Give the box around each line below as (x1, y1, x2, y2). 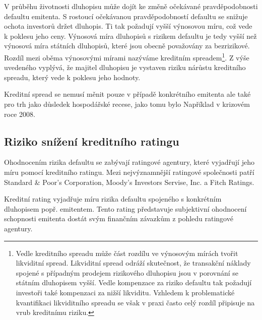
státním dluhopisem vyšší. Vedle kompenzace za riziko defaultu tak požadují (16, 277, 252, 288)
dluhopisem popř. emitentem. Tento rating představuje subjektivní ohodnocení (4, 203, 247, 214)
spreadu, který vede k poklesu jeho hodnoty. (4, 72, 141, 82)
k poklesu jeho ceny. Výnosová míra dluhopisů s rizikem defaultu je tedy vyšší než (4, 30, 257, 41)
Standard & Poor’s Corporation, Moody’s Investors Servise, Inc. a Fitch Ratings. (4, 176, 254, 187)
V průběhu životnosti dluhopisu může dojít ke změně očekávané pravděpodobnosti (4, 1, 258, 11)
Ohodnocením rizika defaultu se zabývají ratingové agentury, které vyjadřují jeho (4, 157, 254, 167)
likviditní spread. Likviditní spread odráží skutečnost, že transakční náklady (16, 258, 251, 268)
